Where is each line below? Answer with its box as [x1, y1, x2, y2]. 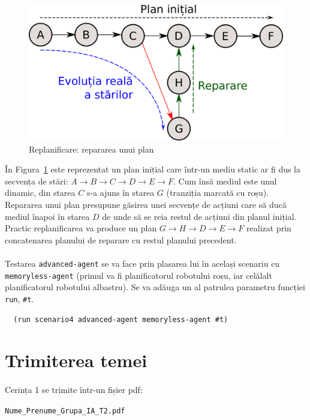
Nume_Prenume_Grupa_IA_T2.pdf [5, 406, 125, 415]
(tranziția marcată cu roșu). [166, 186, 269, 199]
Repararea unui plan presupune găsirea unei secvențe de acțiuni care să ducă [5, 198, 287, 211]
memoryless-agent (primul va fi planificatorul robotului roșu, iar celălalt [5, 269, 272, 281]
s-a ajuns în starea [86, 186, 155, 199]
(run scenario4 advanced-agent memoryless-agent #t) [13, 315, 228, 324]
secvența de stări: [5, 174, 68, 187]
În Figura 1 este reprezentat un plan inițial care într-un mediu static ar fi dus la [5, 163, 301, 175]
